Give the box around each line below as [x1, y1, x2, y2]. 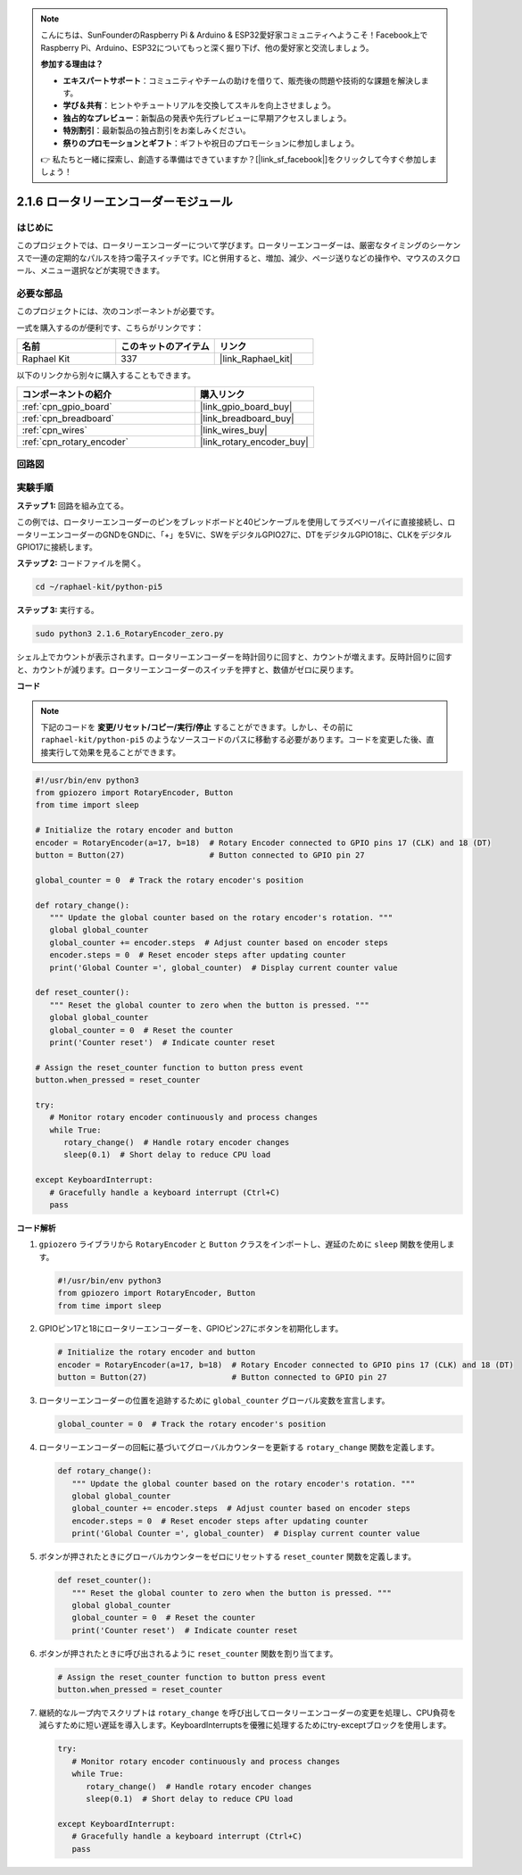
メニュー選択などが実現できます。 [39, 265, 165, 276]
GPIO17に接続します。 [16, 542, 98, 552]
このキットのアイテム [120, 340, 210, 353]
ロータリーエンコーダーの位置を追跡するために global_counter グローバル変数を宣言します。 [38, 1395, 390, 1406]
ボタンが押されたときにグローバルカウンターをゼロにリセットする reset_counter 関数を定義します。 [38, 1551, 417, 1562]
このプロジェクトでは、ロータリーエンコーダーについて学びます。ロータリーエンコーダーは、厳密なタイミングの [16, 240, 430, 251]
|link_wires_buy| [199, 424, 268, 436]
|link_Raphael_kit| [219, 353, 294, 365]
